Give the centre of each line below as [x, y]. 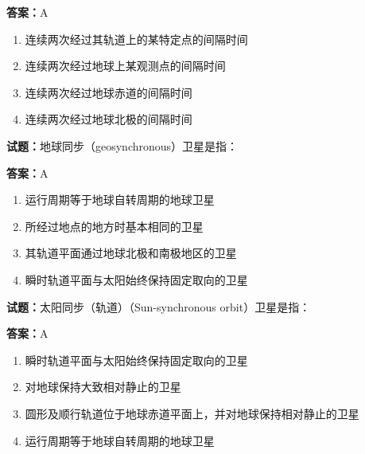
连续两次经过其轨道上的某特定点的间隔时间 [136, 39]
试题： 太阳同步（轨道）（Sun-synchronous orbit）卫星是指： [159, 306]
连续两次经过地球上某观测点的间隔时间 [125, 66]
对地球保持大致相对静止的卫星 [103, 387]
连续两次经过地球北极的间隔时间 [109, 119]
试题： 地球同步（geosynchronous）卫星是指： [122, 145]
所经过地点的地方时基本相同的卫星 [114, 226]
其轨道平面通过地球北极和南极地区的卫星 [131, 253]
